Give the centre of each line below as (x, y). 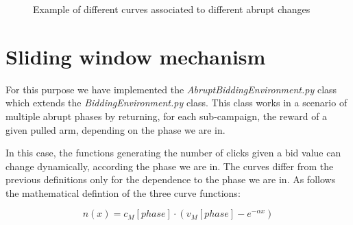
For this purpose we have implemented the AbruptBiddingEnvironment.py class (171, 89)
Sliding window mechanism (136, 56)
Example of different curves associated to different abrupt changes (172, 9)
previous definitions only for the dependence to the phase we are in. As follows (171, 179)
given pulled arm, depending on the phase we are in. (115, 129)
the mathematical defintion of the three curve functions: (123, 192)
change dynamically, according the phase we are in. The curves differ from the (170, 166)
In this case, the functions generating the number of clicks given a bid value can (173, 153)
